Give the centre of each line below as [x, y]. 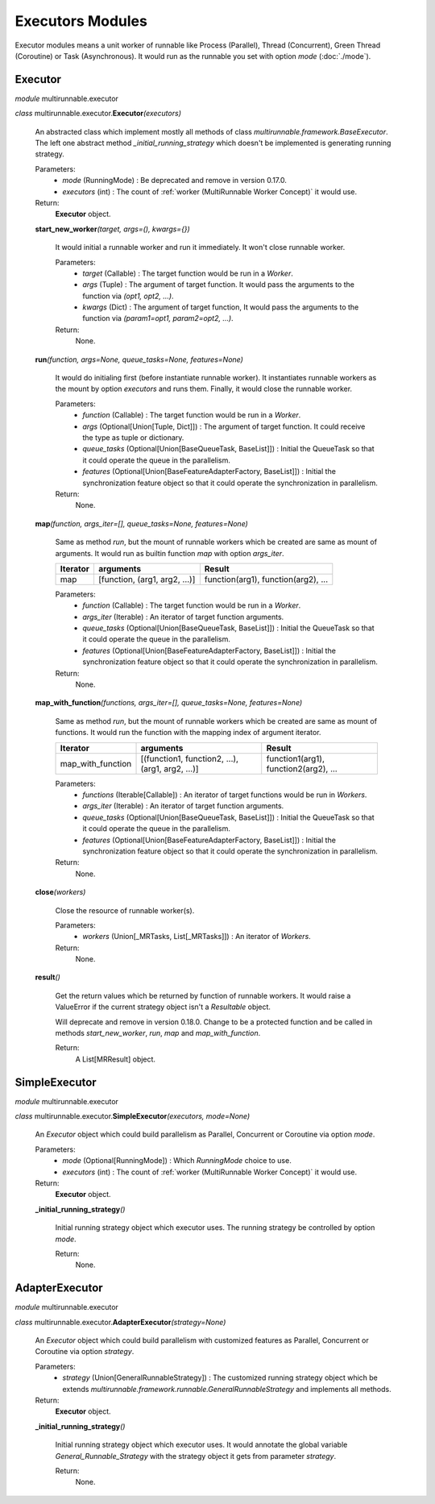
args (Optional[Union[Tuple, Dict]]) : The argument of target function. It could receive [224, 426]
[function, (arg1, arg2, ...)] [147, 579]
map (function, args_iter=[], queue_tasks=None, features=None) [142, 523]
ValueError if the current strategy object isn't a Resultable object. [163, 1007]
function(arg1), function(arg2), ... [266, 579]
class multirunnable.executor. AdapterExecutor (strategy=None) [120, 1322]
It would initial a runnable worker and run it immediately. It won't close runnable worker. [200, 247]
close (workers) [60, 892]
